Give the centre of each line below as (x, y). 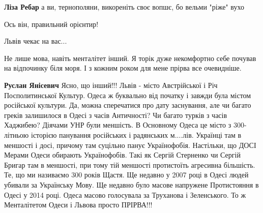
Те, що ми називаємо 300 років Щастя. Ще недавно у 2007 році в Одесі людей (126, 175)
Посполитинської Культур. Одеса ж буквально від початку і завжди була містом (128, 95)
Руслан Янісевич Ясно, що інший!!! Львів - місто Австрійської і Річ (111, 85)
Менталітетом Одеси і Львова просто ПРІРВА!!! (78, 205)
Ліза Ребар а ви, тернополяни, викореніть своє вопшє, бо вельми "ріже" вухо (124, 7)
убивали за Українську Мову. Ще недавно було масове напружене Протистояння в (131, 184)
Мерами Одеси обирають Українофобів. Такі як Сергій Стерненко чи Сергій (122, 155)
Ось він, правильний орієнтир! (51, 24)
